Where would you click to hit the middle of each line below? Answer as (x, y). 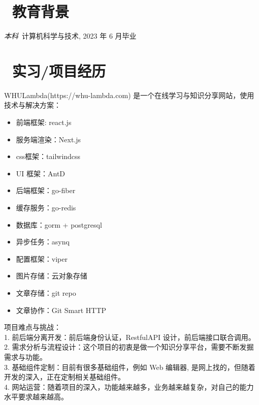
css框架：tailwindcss (48, 156)
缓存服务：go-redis (46, 207)
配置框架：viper (42, 258)
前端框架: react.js (44, 122)
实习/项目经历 (59, 70)
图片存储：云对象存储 (52, 276)
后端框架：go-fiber (46, 190)
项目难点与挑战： (33, 327)
